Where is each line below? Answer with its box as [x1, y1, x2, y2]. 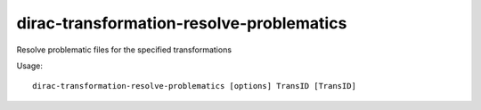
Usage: [16, 60, 44, 71]
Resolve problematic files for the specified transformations [16, 44, 232, 55]
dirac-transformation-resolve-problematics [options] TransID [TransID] [32, 81, 356, 91]
